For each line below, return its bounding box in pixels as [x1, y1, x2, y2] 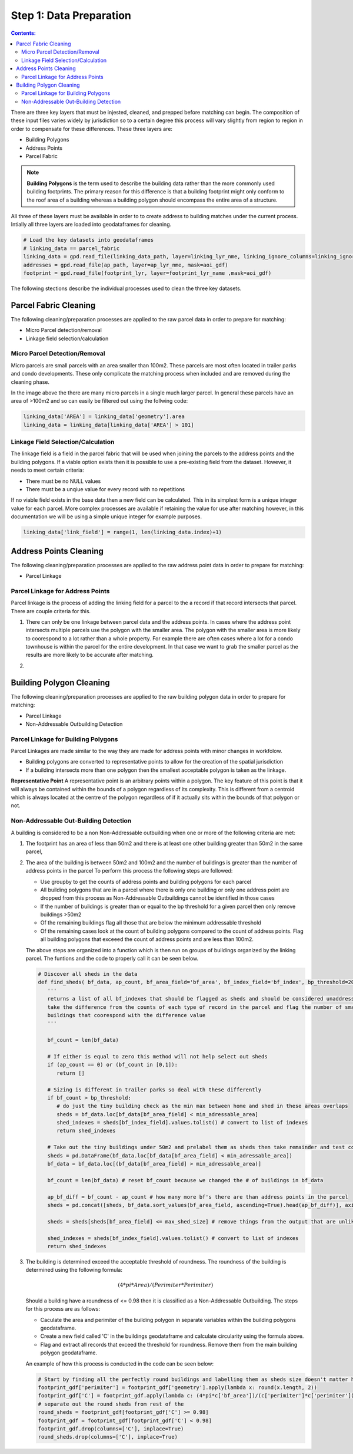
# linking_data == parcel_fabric [23, 245, 120, 252]
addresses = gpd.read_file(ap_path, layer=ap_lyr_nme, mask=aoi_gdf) [23, 261, 228, 268]
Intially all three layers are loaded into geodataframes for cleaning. [11, 221, 172, 228]
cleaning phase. [11, 378, 50, 386]
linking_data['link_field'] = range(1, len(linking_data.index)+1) [23, 529, 222, 536]
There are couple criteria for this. [11, 607, 91, 614]
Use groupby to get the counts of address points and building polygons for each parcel [40, 878, 251, 885]
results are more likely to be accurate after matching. [25, 652, 154, 659]
